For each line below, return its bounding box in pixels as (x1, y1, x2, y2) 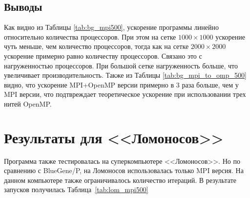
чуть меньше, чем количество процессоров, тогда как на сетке (4, 41, 189, 51)
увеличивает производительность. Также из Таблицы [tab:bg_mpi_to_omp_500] (4, 70, 247, 80)
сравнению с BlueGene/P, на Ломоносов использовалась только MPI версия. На (4, 165, 244, 176)
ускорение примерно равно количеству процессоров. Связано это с (4, 50, 202, 61)
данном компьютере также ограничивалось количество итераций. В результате (4, 175, 237, 185)
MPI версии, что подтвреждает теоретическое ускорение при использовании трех (4, 89, 246, 99)
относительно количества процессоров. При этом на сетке (4, 31, 176, 42)
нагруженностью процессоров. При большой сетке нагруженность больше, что (4, 60, 238, 70)
